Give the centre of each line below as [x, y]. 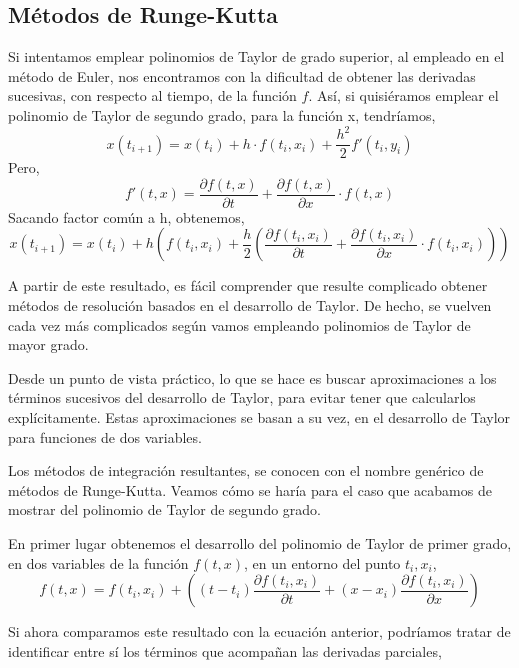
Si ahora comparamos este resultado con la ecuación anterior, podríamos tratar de [259, 631]
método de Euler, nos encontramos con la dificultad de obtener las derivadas [242, 75]
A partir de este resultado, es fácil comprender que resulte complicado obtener [248, 285]
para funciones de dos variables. [105, 436]
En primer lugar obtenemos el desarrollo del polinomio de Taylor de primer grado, [260, 542]
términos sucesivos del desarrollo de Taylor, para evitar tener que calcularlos [242, 397]
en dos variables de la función [98, 562]
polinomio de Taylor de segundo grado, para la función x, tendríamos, [222, 114]
